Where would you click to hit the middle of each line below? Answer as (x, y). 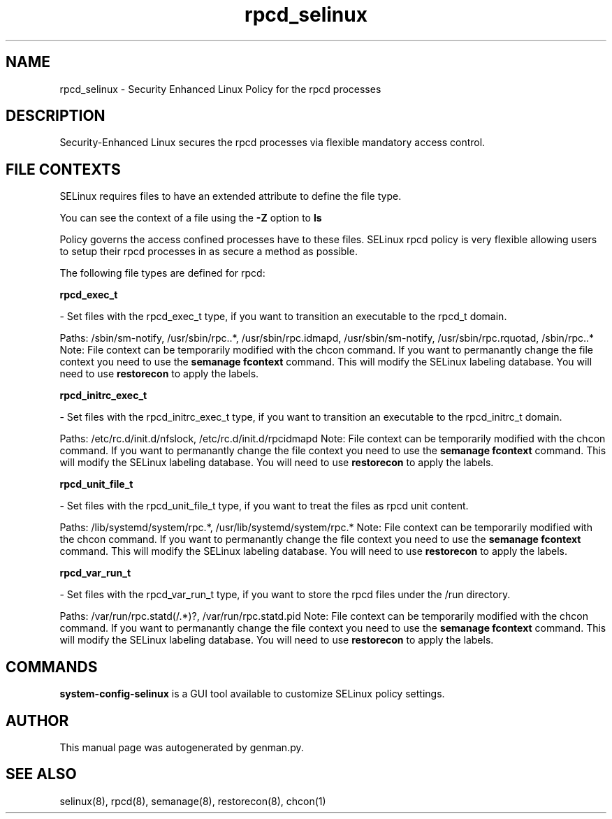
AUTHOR (37, 720)
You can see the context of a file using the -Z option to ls (191, 218)
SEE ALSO (41, 774)
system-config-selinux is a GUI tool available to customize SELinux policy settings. (252, 694)
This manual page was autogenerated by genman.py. (182, 747)
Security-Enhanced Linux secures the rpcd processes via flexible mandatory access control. (272, 143)
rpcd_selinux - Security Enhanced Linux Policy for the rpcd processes (220, 89)
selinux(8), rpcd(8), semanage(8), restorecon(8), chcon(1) (193, 801)
